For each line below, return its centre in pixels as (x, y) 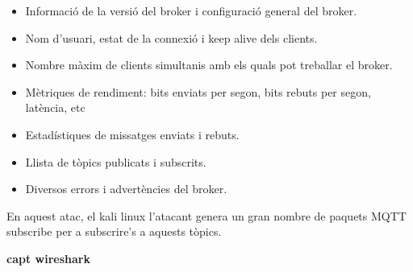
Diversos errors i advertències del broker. (126, 189)
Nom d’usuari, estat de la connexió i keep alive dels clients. (171, 37)
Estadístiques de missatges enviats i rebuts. (132, 134)
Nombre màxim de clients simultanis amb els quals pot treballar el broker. (209, 65)
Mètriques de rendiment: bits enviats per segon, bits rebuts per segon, (198, 91)
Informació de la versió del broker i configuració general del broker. (191, 10)
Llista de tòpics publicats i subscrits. (116, 161)
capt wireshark (48, 258)
